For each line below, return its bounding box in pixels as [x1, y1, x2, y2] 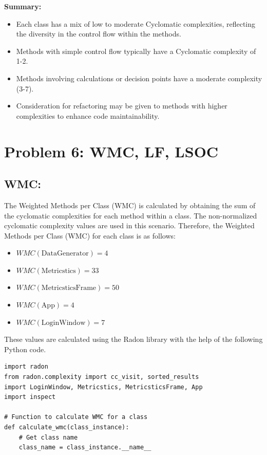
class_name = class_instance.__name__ [18, 444, 151, 451]
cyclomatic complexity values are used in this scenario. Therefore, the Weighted [4, 220, 255, 231]
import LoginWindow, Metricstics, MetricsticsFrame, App [4, 383, 203, 391]
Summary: [4, 1, 42, 11]
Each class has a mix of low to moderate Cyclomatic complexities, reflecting [16, 18, 256, 29]
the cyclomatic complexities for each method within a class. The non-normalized [4, 210, 257, 221]
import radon [4, 363, 48, 371]
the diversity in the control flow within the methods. [16, 28, 181, 39]
